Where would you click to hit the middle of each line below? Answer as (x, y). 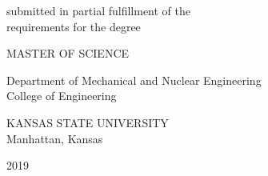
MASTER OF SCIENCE (68, 53)
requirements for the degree (74, 26)
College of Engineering (62, 96)
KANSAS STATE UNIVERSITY (88, 122)
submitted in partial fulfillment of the (98, 10)
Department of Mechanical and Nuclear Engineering (134, 80)
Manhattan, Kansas (55, 138)
